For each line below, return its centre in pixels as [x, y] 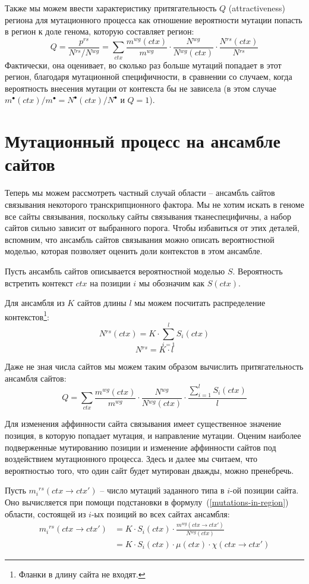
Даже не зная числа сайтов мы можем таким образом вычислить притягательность [154, 366]
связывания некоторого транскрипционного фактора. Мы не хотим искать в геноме [154, 204]
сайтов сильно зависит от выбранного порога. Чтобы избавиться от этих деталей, [152, 228]
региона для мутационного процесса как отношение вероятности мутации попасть [154, 19]
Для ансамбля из [35, 303]
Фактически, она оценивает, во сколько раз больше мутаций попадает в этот [143, 65]
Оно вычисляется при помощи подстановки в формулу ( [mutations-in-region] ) [147, 502]
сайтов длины [102, 303]
